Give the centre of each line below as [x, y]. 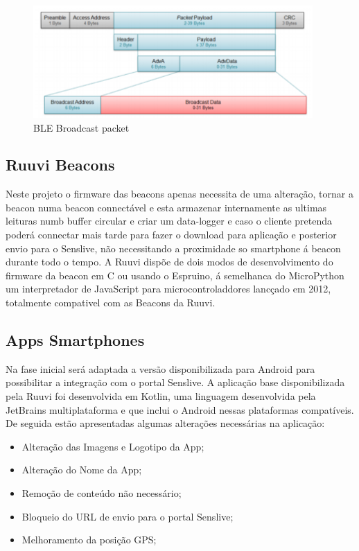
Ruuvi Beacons [60, 165]
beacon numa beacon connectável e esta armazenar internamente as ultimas [166, 207]
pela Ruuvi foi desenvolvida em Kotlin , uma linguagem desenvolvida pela [161, 396]
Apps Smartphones [75, 340]
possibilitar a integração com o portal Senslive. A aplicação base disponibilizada [175, 382]
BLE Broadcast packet [81, 127]
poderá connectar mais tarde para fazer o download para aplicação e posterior [171, 235]
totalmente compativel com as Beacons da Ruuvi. [111, 303]
